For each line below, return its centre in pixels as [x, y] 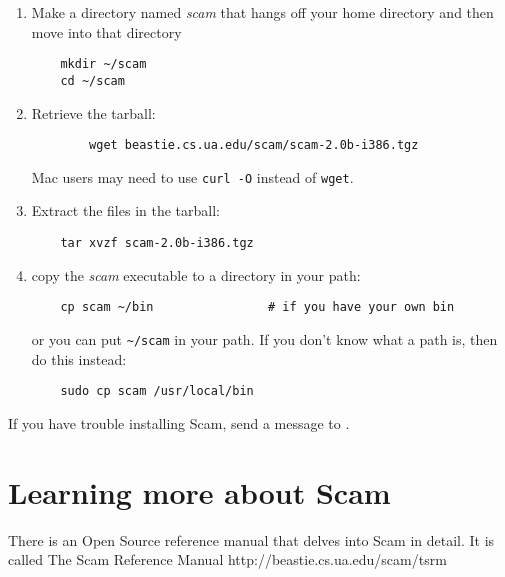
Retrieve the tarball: [93, 112]
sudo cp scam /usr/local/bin [157, 391]
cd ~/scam [92, 80]
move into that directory [106, 31]
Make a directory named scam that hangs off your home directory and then [262, 12]
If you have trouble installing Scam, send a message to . [179, 422]
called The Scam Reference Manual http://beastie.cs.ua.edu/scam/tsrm [227, 559]
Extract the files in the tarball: [125, 210]
